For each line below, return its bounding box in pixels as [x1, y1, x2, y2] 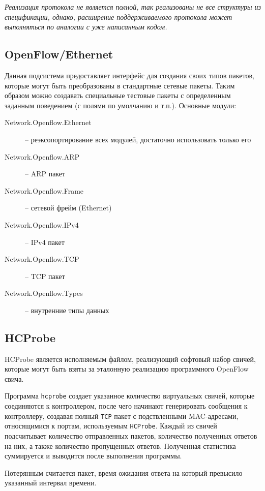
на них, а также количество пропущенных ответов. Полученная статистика [5, 440, 236, 451]
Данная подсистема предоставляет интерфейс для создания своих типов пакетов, [5, 70, 254, 80]
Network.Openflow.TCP [5, 254, 79, 264]
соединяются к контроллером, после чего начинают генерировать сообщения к [5, 401, 248, 411]
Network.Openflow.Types [5, 288, 83, 298]
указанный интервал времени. [5, 477, 97, 488]
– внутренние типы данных [25, 304, 109, 315]
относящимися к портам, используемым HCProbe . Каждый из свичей [5, 420, 217, 431]
